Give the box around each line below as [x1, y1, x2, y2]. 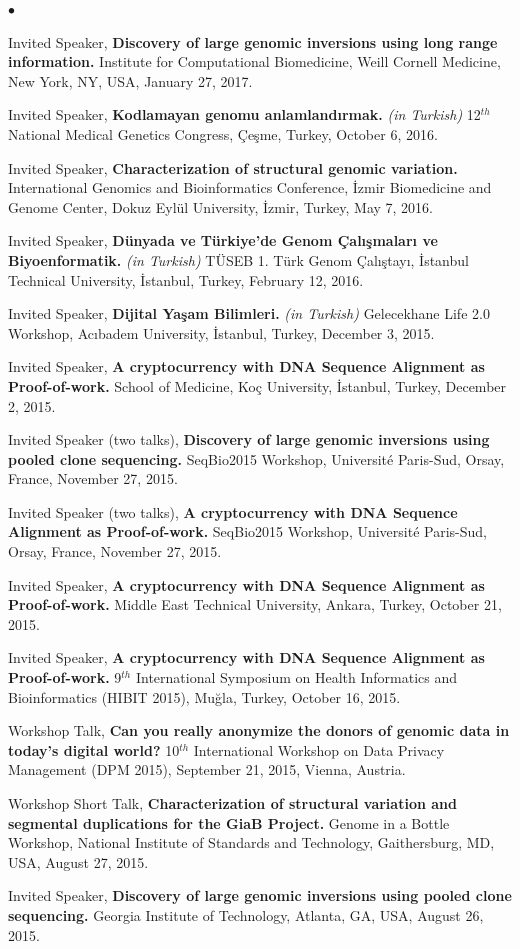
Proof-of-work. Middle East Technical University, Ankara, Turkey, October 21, [8, 594, 502, 615]
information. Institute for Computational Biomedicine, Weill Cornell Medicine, [8, 51, 501, 72]
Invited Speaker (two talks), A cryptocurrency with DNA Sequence [8, 501, 458, 522]
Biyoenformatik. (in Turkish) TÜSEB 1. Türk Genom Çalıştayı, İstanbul [8, 249, 469, 270]
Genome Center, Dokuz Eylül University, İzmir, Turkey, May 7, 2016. [8, 196, 434, 217]
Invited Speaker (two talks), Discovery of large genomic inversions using [8, 429, 490, 450]
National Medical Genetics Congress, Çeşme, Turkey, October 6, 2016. [8, 123, 438, 144]
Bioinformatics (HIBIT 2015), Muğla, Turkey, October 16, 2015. [8, 686, 401, 707]
